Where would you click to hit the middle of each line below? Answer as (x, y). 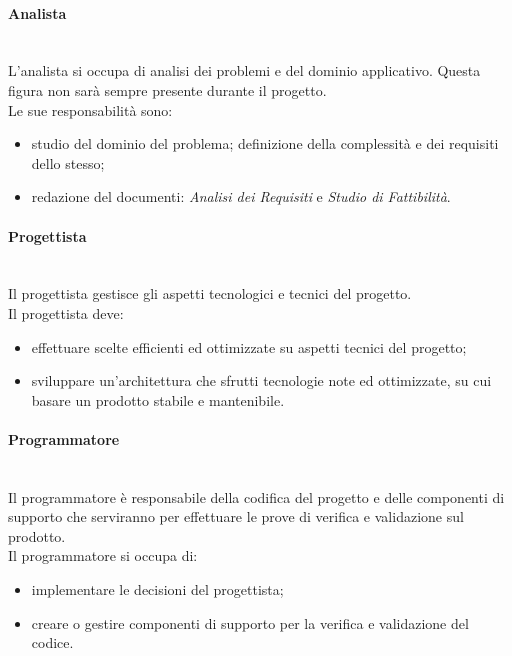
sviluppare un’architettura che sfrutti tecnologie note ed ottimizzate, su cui (261, 380)
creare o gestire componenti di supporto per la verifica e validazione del (250, 622)
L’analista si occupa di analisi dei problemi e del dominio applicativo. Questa (244, 70)
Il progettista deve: (66, 312)
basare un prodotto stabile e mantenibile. (158, 399)
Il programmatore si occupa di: (103, 555)
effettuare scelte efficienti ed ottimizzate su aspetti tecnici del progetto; (249, 346)
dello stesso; (68, 162)
